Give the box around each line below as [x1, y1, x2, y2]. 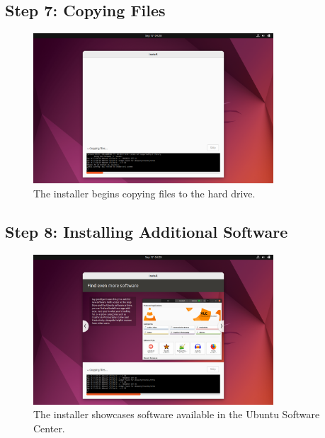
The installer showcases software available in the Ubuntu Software [33, 407, 320, 422]
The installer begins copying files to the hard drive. [33, 185, 256, 200]
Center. [33, 420, 65, 435]
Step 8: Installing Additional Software [5, 220, 288, 242]
